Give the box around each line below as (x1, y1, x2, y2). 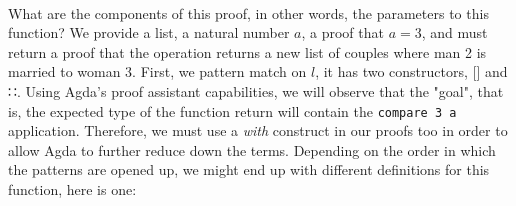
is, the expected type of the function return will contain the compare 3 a (8, 100, 457, 121)
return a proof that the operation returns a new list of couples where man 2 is (8, 41, 487, 62)
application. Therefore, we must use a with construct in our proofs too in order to (8, 120, 508, 141)
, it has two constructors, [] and (315, 61, 508, 82)
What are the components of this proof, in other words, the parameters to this (8, 2, 489, 23)
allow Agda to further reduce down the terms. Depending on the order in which (8, 139, 496, 160)
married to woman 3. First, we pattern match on (8, 61, 307, 82)
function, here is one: (8, 179, 137, 199)
